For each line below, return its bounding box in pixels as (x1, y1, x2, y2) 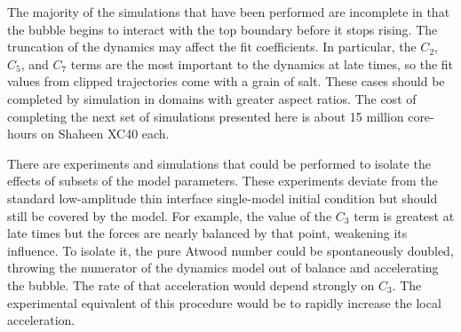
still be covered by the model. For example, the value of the (7, 206, 332, 225)
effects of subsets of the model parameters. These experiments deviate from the (7, 171, 438, 190)
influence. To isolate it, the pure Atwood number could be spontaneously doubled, (7, 241, 454, 259)
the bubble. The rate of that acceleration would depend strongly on (7, 275, 375, 294)
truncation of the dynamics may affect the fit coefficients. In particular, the (7, 37, 417, 56)
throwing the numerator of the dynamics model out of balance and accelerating (7, 258, 439, 277)
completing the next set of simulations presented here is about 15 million (7, 107, 404, 125)
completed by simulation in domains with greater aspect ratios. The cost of (7, 89, 417, 107)
